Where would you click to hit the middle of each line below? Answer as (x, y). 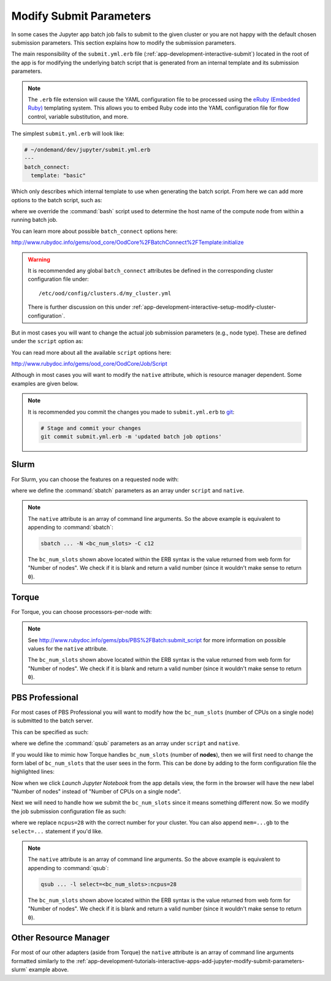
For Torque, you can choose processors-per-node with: (82, 612)
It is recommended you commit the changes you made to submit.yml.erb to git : (131, 412)
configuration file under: (58, 279)
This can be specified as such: (50, 732)
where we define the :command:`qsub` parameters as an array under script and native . (126, 743)
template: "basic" (58, 176)
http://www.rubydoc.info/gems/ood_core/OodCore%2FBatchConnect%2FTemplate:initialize (128, 243)
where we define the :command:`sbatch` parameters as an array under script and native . (128, 490)
